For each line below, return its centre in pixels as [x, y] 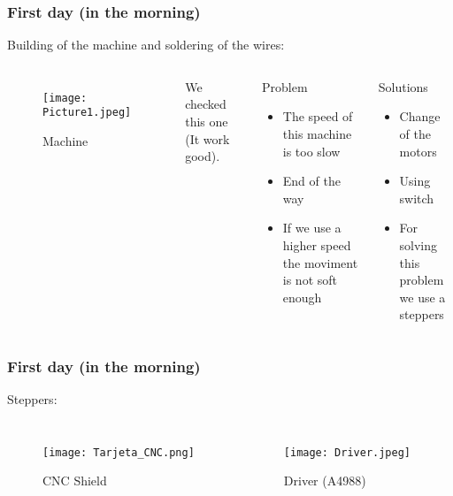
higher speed [317, 244]
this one [207, 121]
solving [418, 244]
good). [203, 156]
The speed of [318, 116]
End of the [311, 181]
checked [206, 104]
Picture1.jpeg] [87, 113]
